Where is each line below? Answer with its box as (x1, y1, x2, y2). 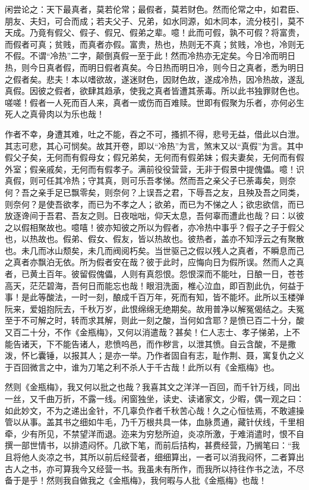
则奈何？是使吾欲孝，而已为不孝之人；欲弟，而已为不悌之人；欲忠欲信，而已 (5, 197, 304, 210)
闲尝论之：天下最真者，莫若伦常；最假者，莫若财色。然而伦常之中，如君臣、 (5, 3, 304, 15)
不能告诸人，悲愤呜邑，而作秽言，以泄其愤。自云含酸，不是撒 (54, 337, 296, 350)
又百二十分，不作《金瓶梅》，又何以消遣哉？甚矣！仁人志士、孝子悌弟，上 (5, 326, 292, 338)
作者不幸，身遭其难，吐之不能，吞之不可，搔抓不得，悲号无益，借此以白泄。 (5, 127, 304, 140)
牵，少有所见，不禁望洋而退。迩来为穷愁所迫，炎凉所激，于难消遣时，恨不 (5, 427, 296, 439)
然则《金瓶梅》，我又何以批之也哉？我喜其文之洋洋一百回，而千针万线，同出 (5, 381, 300, 393)
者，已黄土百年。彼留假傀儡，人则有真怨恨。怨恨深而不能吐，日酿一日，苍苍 (5, 268, 304, 280)
